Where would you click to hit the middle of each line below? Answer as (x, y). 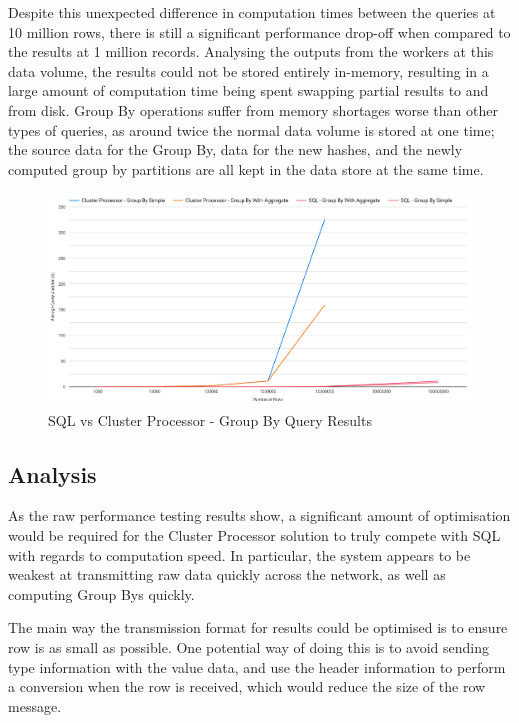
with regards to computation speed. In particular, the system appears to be (239, 554)
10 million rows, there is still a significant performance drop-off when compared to (259, 31)
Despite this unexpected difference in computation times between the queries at (252, 12)
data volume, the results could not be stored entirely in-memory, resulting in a (248, 70)
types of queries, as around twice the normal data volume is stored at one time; (251, 129)
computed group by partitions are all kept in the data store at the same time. (246, 168)
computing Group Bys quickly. (101, 593)
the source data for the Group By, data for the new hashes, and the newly (235, 149)
